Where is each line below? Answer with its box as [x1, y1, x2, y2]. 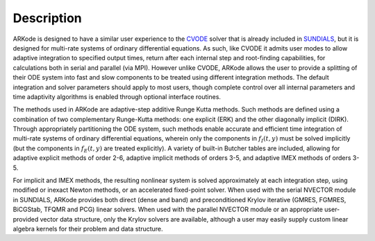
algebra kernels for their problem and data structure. [12, 224, 163, 233]
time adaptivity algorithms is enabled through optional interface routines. [12, 92, 222, 100]
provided [12, 215, 39, 223]
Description [12, 10, 83, 26]
